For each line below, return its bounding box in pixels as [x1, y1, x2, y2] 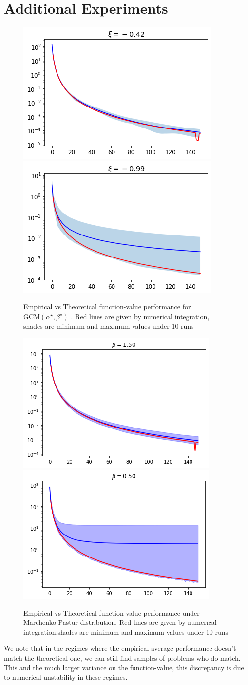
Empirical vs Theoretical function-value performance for [23, 301, 191, 312]
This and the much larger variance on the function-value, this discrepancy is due [4, 662, 244, 672]
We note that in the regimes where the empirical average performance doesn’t [4, 643, 236, 653]
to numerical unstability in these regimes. [4, 672, 128, 682]
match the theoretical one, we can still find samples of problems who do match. [4, 653, 241, 663]
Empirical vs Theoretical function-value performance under [23, 607, 200, 618]
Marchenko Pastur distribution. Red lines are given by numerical [23, 617, 217, 627]
